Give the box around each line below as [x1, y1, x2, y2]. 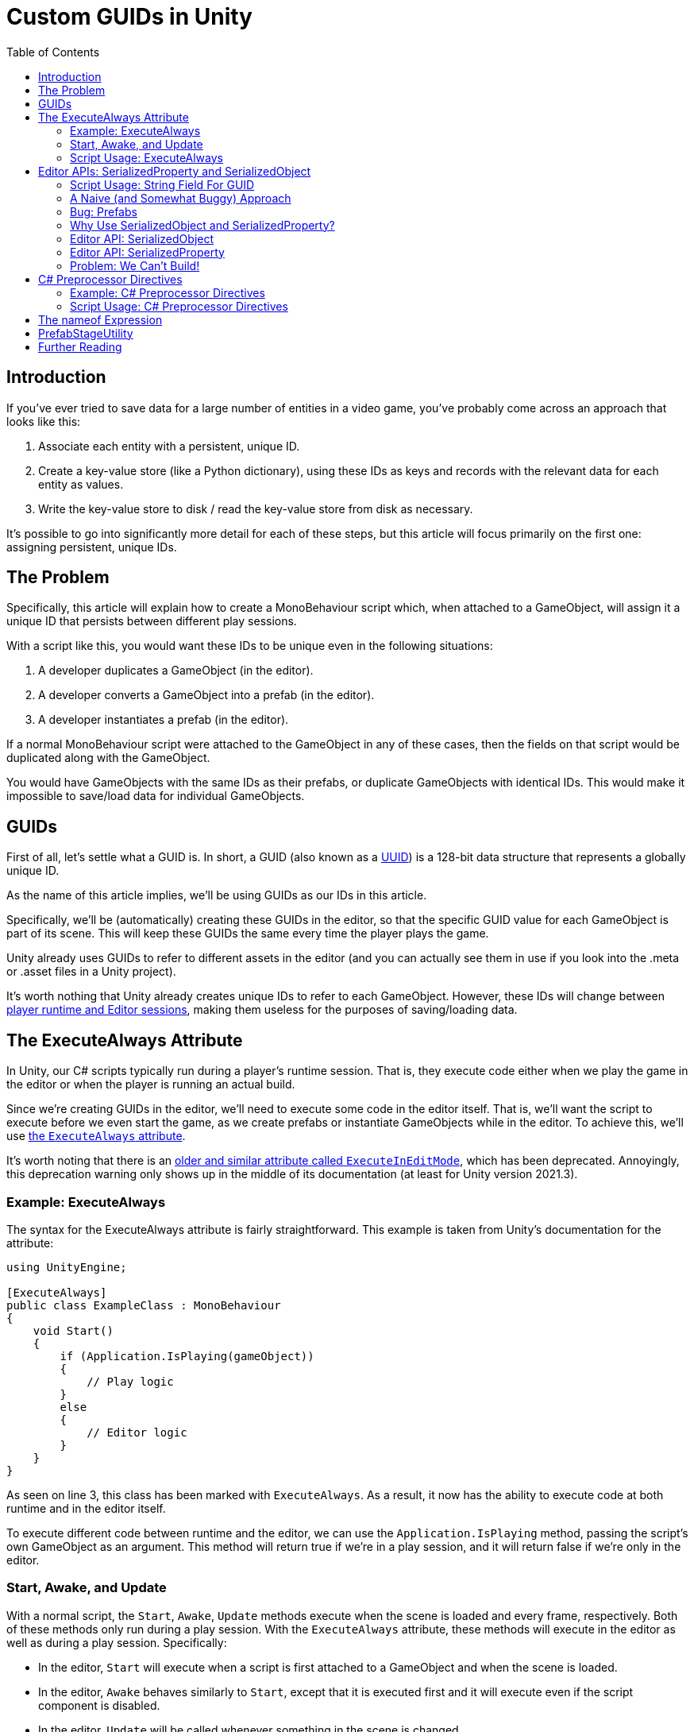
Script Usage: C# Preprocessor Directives [70, 299, 288, 313]
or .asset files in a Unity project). [6, 965, 176, 979]
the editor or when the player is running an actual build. [6, 1077, 295, 1092]
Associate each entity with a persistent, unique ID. [38, 439, 300, 453]
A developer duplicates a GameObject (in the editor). [38, 663, 314, 678]
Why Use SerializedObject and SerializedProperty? [70, 218, 335, 232]
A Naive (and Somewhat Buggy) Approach [70, 191, 291, 205]
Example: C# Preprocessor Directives [70, 285, 265, 300]
